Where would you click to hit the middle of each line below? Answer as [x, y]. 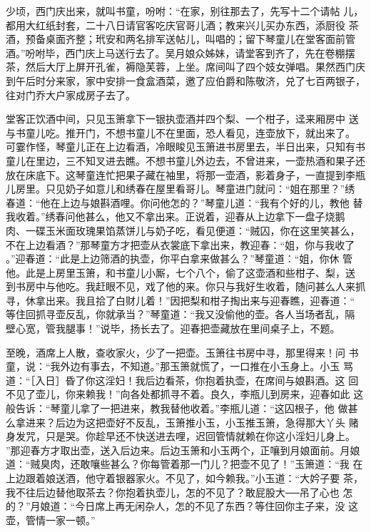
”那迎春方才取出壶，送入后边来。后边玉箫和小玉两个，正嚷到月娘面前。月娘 [183, 450]
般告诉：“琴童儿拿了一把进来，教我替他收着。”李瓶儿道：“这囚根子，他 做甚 [182, 408]
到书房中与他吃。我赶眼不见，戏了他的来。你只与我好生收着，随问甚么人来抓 [185, 286]
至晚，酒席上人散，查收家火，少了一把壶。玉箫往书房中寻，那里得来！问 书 [182, 352]
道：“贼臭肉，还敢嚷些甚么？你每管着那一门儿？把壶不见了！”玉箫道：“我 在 [184, 464]
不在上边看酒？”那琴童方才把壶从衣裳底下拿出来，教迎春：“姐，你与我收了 [181, 244]
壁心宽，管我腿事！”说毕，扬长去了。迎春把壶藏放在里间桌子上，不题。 [173, 328]
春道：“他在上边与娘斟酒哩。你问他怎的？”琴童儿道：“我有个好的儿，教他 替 [184, 202]
